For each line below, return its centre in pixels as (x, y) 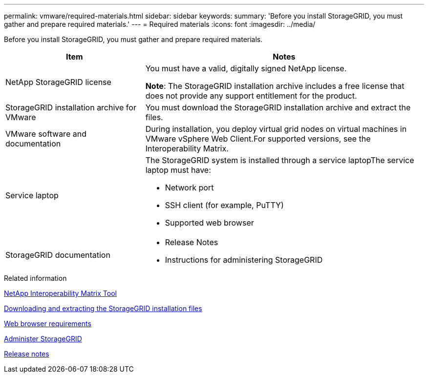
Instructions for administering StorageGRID (244, 260)
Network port (189, 188)
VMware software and (46, 134)
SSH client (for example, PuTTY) (224, 205)
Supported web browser (209, 223)
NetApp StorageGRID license (58, 82)
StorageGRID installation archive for (71, 107)
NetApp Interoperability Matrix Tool (60, 293)
